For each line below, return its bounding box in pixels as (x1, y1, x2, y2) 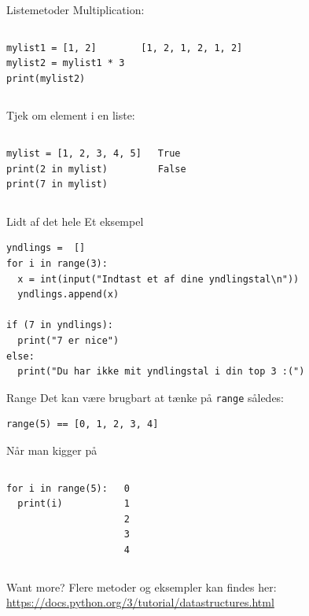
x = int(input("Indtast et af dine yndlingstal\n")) (17, 273, 300, 285)
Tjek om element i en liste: (6, 107, 135, 124)
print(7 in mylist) (6, 179, 108, 190)
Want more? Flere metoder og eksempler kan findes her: (6, 578, 277, 595)
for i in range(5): (6, 482, 108, 494)
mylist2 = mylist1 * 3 (6, 57, 125, 69)
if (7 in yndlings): (6, 319, 114, 331)
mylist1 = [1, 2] (6, 42, 97, 53)
